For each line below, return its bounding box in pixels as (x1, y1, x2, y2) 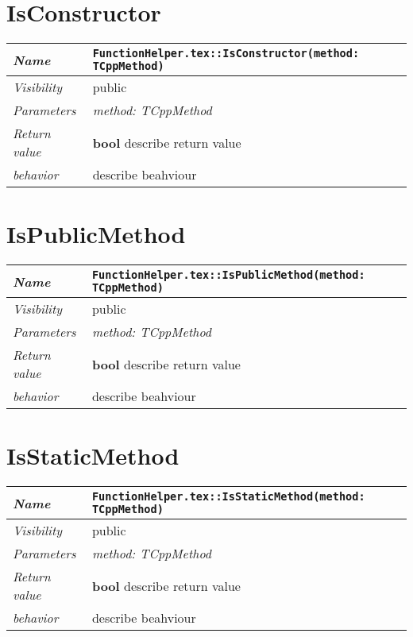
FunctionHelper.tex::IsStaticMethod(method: (91, 490, 365, 504)
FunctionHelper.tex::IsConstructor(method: (92, 47, 360, 60)
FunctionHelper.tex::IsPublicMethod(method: (91, 268, 365, 282)
